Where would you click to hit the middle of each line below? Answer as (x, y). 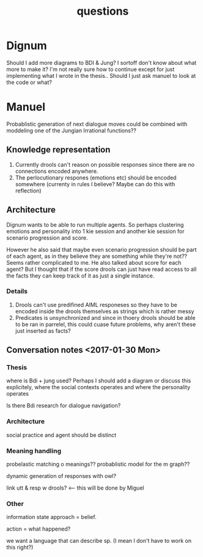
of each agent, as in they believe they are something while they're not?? (97, 256)
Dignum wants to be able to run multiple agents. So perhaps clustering (95, 224)
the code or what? (29, 82)
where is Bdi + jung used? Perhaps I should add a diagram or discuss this (99, 381)
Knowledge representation (58, 150)
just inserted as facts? (43, 331)
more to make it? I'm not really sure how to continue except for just (90, 69)
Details (17, 291)
